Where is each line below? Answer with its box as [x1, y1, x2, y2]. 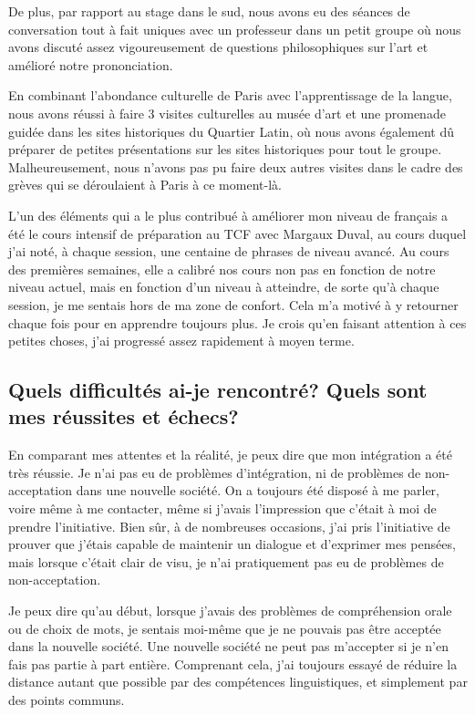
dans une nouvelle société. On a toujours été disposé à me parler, [76, 481, 439, 500]
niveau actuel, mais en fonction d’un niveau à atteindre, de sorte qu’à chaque [8, 277, 439, 296]
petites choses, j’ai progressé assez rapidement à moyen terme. [8, 331, 355, 350]
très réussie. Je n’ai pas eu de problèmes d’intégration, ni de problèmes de [8, 462, 421, 482]
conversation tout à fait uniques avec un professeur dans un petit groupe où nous [8, 19, 461, 38]
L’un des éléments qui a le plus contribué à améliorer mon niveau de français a [8, 205, 449, 224]
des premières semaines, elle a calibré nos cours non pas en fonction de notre [8, 259, 436, 278]
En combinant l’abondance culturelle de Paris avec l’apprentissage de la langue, [8, 86, 452, 105]
